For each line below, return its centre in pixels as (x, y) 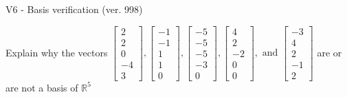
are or (329, 52)
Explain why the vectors (57, 52)
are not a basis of (42, 87)
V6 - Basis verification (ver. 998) (74, 9)
